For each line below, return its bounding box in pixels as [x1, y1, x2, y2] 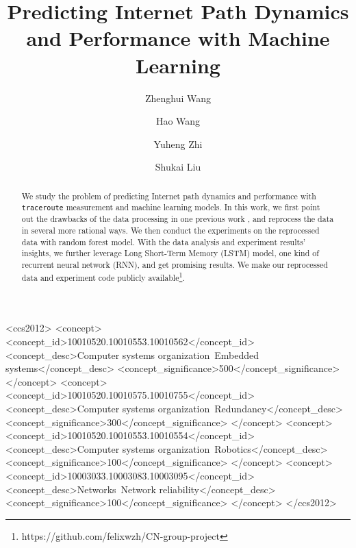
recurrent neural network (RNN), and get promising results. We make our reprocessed [21, 259, 328, 271]
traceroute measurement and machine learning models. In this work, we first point [21, 201, 320, 213]
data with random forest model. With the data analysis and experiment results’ [21, 236, 306, 247]
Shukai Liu [155, 160, 201, 174]
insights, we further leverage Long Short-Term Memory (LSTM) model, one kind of [21, 247, 319, 259]
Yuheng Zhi [153, 136, 203, 151]
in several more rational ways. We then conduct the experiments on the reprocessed [21, 225, 320, 236]
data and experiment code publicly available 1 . [21, 269, 185, 283]
